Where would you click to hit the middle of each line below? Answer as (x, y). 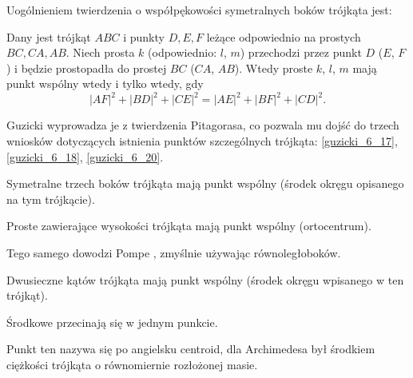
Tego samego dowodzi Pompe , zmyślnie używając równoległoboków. (174, 253)
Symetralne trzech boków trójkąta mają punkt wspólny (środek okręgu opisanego (205, 183)
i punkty (144, 36)
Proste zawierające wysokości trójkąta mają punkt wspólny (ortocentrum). (189, 226)
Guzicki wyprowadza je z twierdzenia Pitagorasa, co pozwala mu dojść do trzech (203, 125)
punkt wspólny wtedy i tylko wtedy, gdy (105, 84)
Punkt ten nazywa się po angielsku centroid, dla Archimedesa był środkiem (191, 349)
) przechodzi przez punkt (301, 52)
